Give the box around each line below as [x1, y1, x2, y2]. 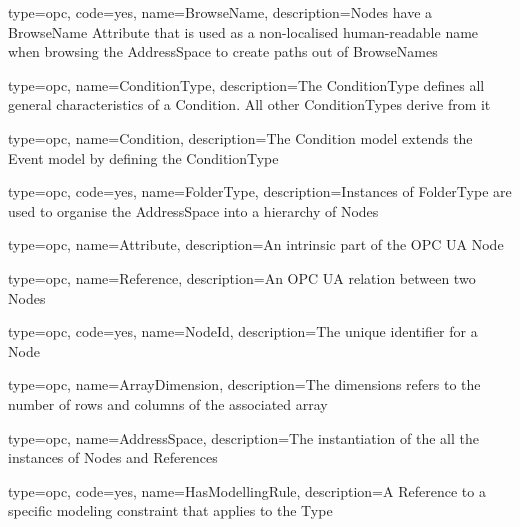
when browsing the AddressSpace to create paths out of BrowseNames [8, 41, 438, 62]
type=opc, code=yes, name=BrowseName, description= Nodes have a [8, 2, 433, 22]
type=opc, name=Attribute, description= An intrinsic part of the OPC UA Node [8, 234, 504, 255]
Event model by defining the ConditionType [8, 147, 279, 168]
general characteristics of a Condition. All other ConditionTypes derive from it [8, 94, 491, 115]
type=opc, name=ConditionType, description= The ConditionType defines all [8, 74, 485, 95]
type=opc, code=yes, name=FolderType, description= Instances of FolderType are [8, 181, 512, 202]
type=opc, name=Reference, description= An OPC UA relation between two [8, 267, 476, 288]
